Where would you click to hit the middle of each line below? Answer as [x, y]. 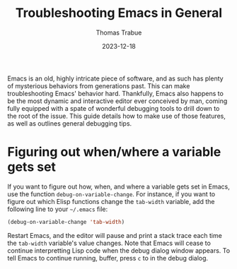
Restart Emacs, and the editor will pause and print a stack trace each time [115, 235]
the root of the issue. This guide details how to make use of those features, [117, 116]
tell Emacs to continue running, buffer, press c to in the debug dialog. [108, 258]
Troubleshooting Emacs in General [119, 13]
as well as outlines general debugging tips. [70, 123]
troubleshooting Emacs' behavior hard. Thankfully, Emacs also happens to [116, 93]
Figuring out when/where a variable [114, 152]
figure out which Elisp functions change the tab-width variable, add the [111, 201]
